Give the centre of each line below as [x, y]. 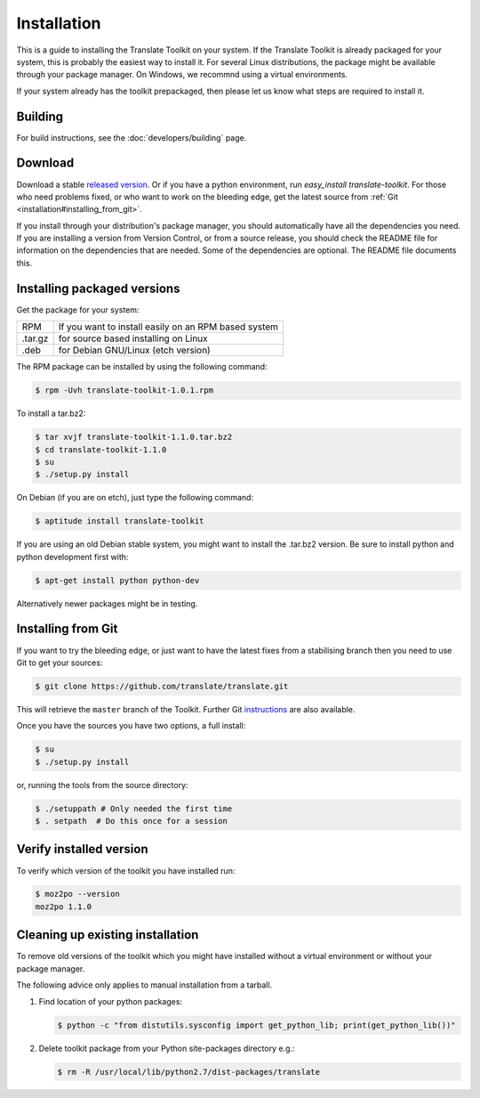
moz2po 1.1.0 [64, 907]
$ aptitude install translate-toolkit [120, 521]
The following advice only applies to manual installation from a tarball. [144, 985]
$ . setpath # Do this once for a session [132, 821]
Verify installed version [82, 849]
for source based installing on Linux [133, 338]
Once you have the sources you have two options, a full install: [131, 726]
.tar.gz [35, 338]
